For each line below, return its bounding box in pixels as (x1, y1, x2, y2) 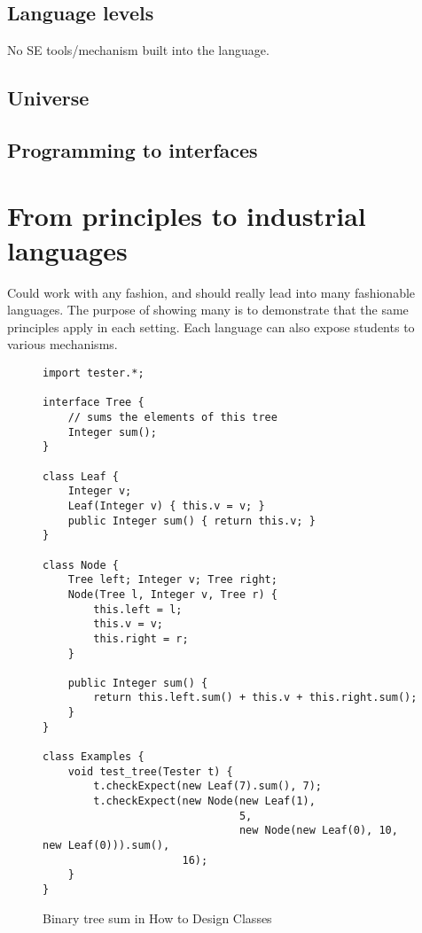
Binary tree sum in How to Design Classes (43, 908, 272, 927)
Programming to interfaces (7, 136, 258, 163)
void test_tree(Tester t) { (67, 765, 233, 778)
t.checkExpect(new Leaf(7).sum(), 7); (93, 780, 322, 793)
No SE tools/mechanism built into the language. (7, 41, 270, 59)
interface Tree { (43, 396, 145, 409)
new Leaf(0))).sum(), (43, 839, 170, 852)
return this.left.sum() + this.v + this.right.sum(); (93, 691, 418, 704)
